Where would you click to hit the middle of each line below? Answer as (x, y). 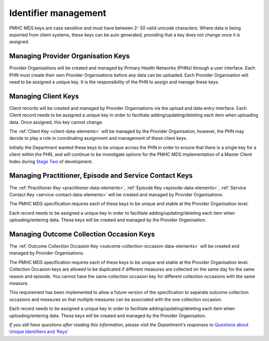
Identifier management (58, 13)
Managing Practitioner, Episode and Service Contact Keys (101, 175)
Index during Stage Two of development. (51, 161)
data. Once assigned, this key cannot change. (56, 122)
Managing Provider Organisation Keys (69, 56)
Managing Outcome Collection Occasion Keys (82, 234)
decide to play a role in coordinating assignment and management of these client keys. (98, 138)
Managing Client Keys (44, 96)
